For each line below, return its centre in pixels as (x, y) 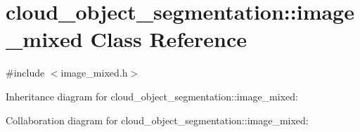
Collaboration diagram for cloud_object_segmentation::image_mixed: (157, 120)
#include (25, 73)
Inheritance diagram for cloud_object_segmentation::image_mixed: (152, 96)
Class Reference (168, 39)
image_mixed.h (94, 73)
